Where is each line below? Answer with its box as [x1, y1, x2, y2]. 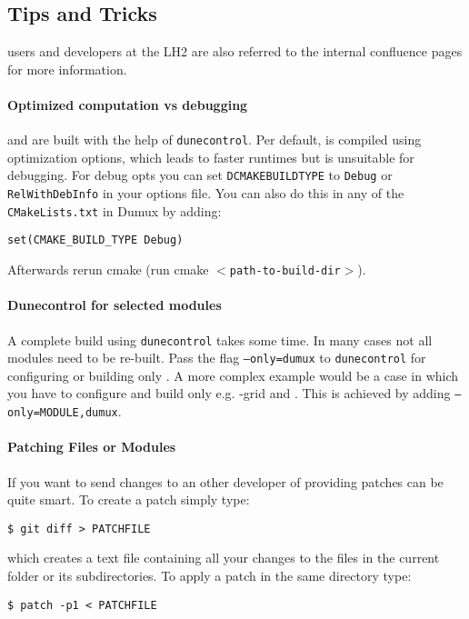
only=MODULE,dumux [7, 406, 118, 420]
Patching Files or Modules [7, 437, 176, 456]
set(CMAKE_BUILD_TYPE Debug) [7, 234, 184, 247]
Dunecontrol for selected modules [7, 295, 222, 314]
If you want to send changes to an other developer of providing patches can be [7, 472, 444, 491]
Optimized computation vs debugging [7, 95, 248, 114]
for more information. [7, 59, 127, 78]
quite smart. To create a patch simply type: [7, 490, 250, 509]
